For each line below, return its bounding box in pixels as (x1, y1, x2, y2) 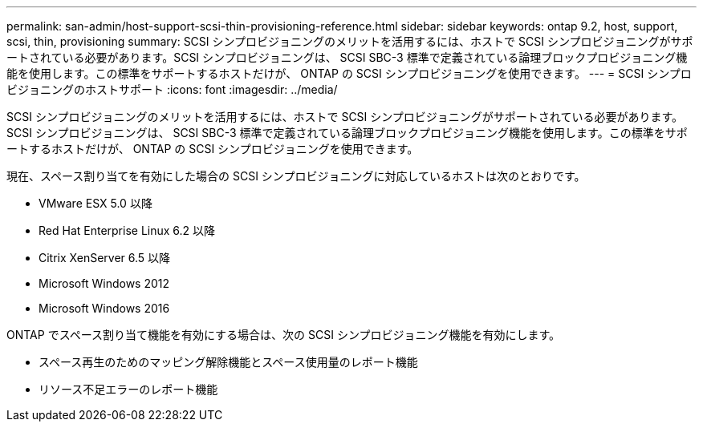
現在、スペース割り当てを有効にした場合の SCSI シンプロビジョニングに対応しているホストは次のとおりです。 (6, 169, 586, 183)
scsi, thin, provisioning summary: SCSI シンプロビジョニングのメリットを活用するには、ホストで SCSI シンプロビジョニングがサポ (6, 34, 693, 48)
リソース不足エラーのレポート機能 (39, 382, 218, 396)
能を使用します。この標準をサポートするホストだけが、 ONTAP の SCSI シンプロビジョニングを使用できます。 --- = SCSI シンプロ (6, 67, 692, 80)
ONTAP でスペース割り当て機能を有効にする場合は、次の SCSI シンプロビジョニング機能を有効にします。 (6, 328, 561, 341)
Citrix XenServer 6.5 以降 (39, 251, 171, 264)
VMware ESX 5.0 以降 (39, 196, 152, 210)
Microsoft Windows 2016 (39, 301, 170, 315)
